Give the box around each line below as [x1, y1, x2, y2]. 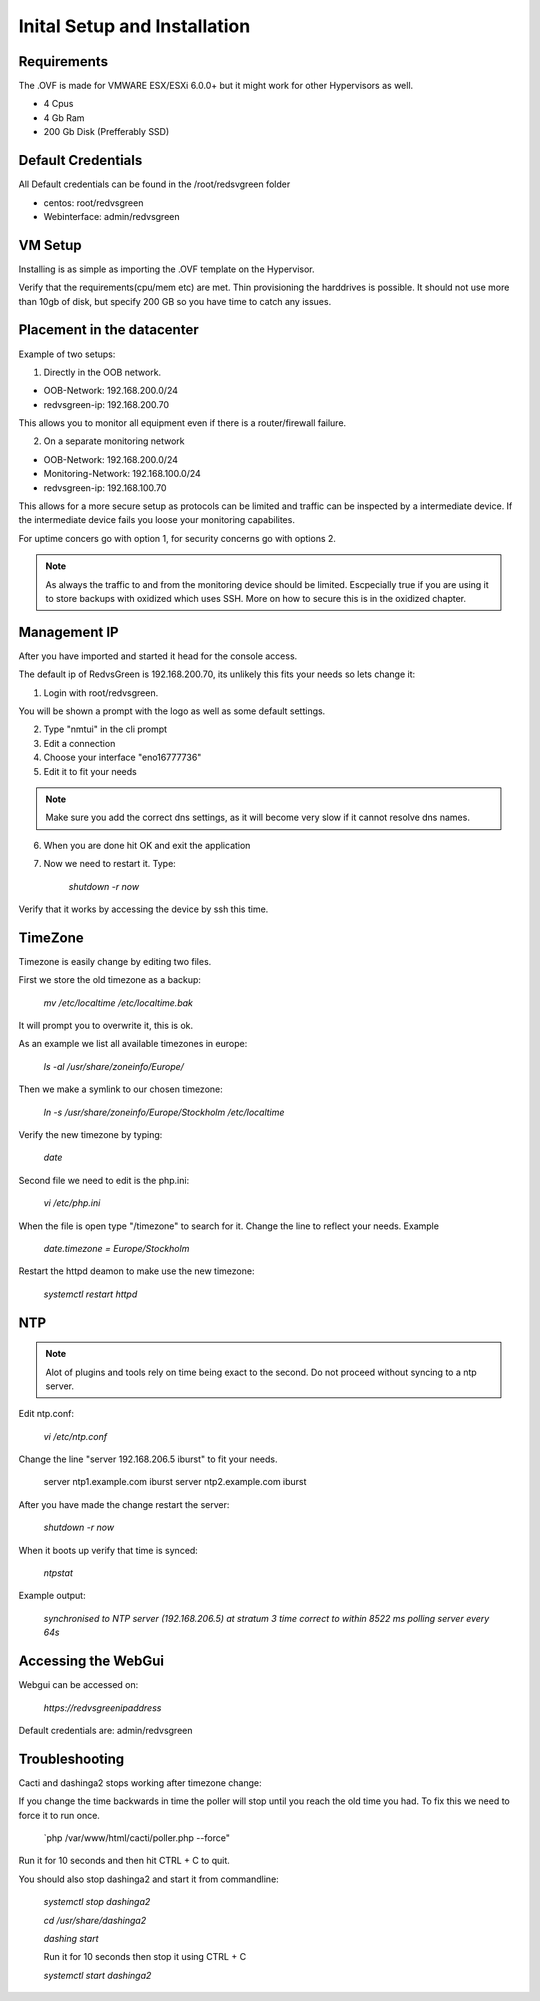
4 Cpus [43, 98, 74, 110]
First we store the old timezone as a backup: [18, 974, 202, 986]
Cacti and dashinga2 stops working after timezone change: [18, 1776, 262, 1789]
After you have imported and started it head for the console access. [18, 650, 298, 662]
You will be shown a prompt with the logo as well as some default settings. [18, 705, 326, 717]
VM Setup [18, 236, 82, 254]
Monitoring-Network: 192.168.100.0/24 [43, 468, 202, 480]
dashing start [43, 1932, 99, 1944]
